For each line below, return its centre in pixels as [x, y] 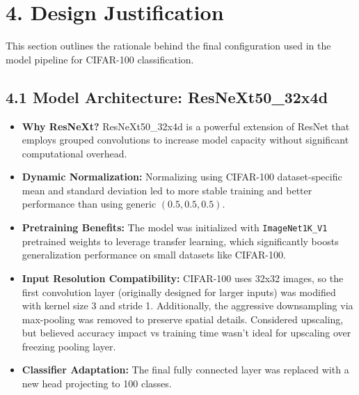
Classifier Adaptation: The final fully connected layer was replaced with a [185, 370]
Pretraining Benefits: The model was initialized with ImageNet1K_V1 [175, 227]
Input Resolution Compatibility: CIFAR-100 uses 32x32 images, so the [183, 278]
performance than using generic [89, 204]
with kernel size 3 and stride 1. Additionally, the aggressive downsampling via [188, 305]
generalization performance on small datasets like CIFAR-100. [154, 255]
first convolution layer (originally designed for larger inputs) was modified [179, 292]
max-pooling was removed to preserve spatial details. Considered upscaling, [183, 319]
